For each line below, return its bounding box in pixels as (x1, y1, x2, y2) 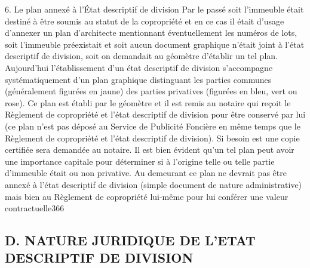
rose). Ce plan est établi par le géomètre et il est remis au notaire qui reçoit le (5, 96, 291, 109)
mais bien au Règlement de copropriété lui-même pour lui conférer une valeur (5, 190, 288, 202)
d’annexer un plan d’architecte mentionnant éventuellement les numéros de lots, (5, 26, 297, 39)
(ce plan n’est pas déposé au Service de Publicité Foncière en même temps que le (5, 119, 300, 132)
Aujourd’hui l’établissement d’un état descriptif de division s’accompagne (5, 61, 273, 73)
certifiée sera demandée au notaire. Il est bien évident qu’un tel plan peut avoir (5, 143, 294, 156)
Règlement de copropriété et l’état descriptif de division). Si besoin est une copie (5, 131, 300, 144)
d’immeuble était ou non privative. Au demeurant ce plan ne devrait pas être (5, 167, 287, 179)
